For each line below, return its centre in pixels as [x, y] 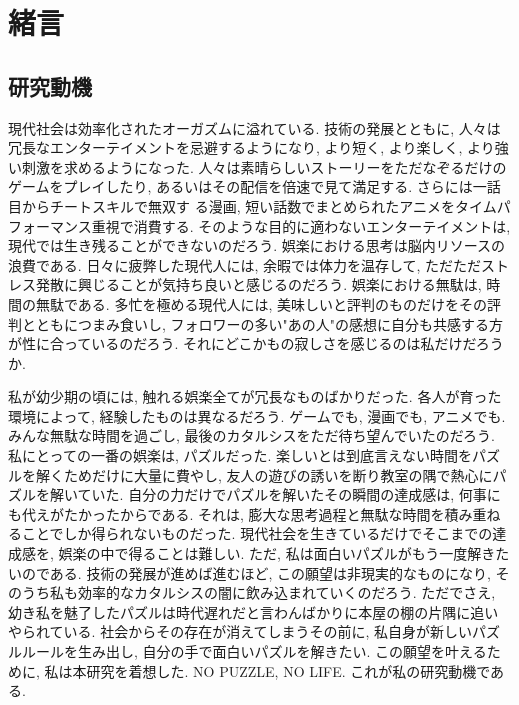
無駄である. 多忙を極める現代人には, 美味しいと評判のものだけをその [261, 303]
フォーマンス [50, 225]
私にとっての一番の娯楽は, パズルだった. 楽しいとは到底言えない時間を [240, 455]
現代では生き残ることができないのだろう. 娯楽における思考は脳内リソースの [257, 245]
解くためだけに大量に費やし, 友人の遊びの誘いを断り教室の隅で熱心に [264, 474]
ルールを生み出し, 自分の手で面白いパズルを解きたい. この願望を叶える [254, 651]
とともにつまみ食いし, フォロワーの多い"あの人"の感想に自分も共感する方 [262, 323]
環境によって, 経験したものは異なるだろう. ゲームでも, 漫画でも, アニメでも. [257, 415]
